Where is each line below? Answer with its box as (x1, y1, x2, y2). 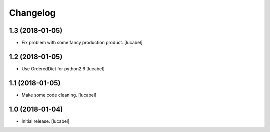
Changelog (9, 7, 56, 18)
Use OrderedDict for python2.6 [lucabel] (21, 65, 105, 72)
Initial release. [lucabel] (21, 118, 70, 124)
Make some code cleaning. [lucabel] (21, 92, 97, 98)
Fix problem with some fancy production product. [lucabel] (21, 40, 143, 46)
